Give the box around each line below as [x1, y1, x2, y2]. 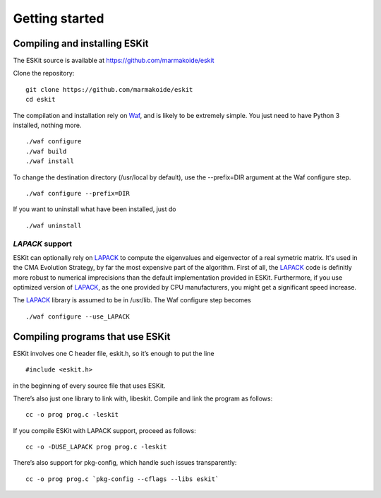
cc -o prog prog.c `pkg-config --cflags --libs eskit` [25, 475, 219, 483]
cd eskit [25, 95, 56, 104]
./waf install [25, 158, 74, 165]
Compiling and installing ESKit [13, 37, 149, 49]
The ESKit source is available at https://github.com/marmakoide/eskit [13, 57, 214, 65]
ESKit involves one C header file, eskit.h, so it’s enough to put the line [13, 349, 214, 357]
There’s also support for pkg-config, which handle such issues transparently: [13, 458, 237, 467]
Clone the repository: [13, 69, 75, 78]
